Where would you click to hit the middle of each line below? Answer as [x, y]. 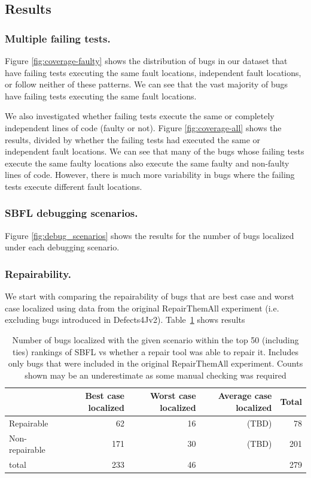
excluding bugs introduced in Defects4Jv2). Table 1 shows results [125, 320]
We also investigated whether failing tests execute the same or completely [140, 116]
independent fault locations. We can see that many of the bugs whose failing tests [155, 151]
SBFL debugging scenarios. [71, 213]
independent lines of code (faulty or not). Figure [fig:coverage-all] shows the [143, 127]
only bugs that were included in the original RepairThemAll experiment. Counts [155, 363]
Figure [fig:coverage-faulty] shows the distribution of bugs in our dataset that [146, 60]
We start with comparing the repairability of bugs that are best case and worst [150, 296]
